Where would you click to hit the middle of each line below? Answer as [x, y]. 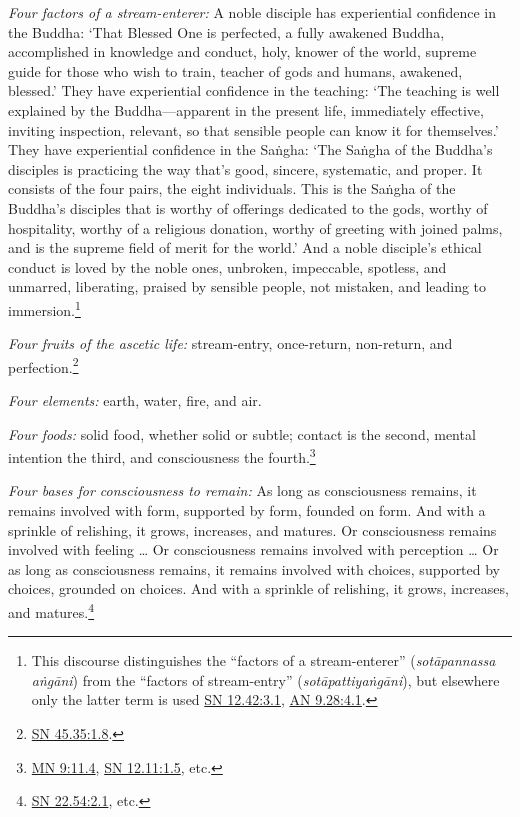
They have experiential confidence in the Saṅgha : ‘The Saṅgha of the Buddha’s [250, 149]
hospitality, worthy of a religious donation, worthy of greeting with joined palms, [255, 227]
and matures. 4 [51, 610]
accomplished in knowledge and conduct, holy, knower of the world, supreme [242, 51]
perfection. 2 [43, 365]
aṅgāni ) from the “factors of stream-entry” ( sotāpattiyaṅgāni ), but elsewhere [265, 679]
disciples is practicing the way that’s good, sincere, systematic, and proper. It [245, 168]
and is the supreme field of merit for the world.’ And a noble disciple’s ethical [245, 247]
